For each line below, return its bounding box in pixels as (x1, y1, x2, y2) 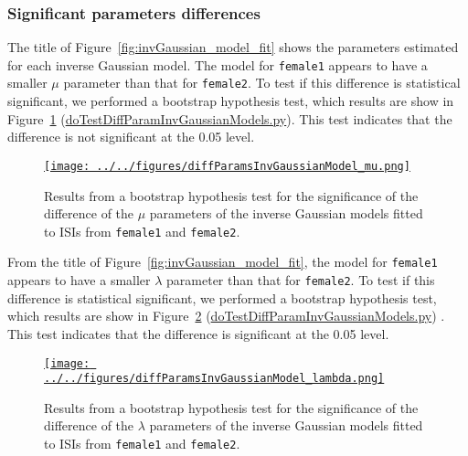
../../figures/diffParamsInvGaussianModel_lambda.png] (44, 372, 385, 386)
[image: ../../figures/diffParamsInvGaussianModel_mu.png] (44, 159, 410, 173)
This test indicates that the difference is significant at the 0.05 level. (7, 323, 389, 343)
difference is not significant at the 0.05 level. (7, 127, 255, 146)
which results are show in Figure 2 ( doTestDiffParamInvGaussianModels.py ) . (7, 306, 445, 325)
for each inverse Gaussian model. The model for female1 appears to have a (7, 55, 428, 74)
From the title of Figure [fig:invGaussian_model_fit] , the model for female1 (7, 252, 438, 271)
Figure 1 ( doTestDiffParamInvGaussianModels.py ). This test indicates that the (7, 109, 452, 128)
